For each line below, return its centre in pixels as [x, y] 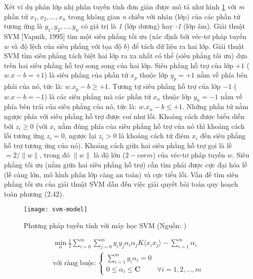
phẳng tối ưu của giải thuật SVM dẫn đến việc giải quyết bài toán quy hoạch [121, 184]
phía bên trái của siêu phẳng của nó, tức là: [70, 106]
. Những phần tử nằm [215, 106]
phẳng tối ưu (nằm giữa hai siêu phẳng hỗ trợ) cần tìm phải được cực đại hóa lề [126, 164]
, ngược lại [80, 136]
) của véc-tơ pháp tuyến [189, 155]
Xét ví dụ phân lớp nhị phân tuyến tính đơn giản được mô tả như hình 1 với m [124, 6]
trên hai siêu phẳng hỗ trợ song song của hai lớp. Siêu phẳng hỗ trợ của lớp [119, 65]
